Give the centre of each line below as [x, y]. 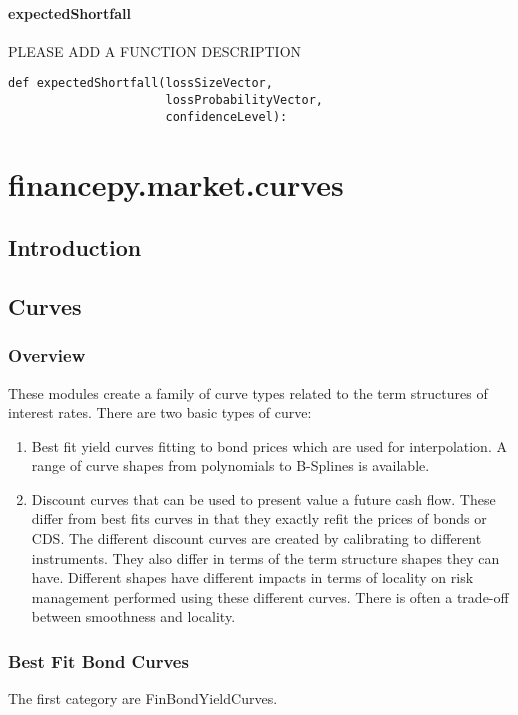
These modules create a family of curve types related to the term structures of [248, 392]
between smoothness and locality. [133, 616]
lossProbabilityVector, [244, 100]
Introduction [75, 247]
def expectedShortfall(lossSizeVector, [140, 83]
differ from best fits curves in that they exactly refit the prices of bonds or [259, 518]
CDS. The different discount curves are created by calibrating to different [256, 538]
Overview [47, 355]
